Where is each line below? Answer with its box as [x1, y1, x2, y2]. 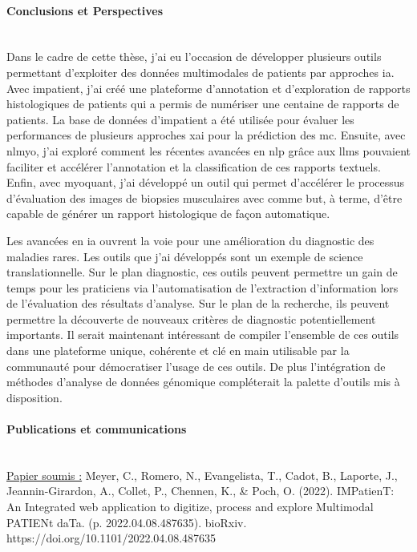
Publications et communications [6, 421, 187, 437]
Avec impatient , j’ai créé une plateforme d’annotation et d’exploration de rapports [6, 79, 411, 96]
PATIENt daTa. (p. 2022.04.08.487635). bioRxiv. [6, 514, 247, 530]
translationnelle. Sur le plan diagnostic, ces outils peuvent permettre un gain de [6, 264, 398, 280]
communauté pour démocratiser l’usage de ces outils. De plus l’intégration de [6, 357, 386, 374]
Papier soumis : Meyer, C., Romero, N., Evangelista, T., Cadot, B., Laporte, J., [6, 466, 398, 483]
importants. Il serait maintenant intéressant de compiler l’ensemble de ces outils [6, 326, 399, 343]
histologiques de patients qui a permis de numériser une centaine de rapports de [6, 95, 399, 112]
